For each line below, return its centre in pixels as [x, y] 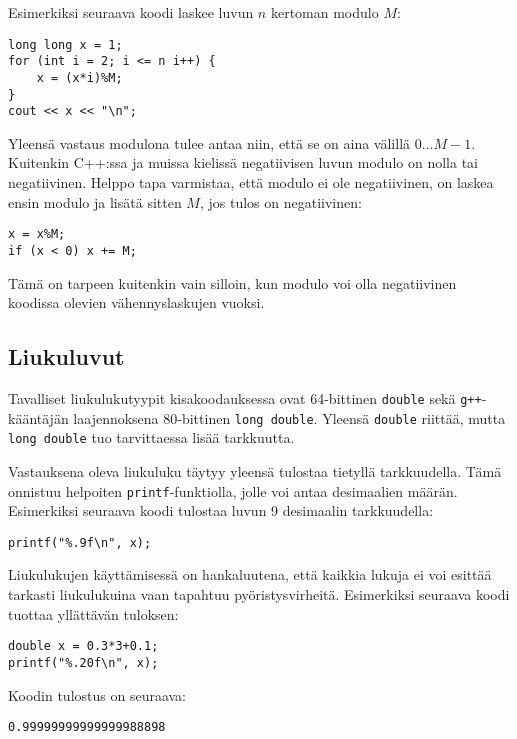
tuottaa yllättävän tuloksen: [93, 613]
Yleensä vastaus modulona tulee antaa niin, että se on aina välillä [209, 142]
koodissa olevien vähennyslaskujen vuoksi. [136, 302]
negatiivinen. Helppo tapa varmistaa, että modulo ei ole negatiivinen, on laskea [251, 182]
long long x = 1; [65, 44]
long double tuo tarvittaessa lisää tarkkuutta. [151, 437]
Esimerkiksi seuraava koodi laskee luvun [131, 12]
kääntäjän [38, 417]
